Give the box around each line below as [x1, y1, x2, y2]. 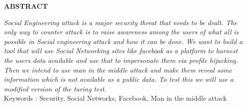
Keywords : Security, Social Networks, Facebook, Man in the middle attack [4, 93, 227, 103]
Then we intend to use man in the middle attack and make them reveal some [4, 64, 232, 75]
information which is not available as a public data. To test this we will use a [4, 74, 234, 84]
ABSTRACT [4, 1, 48, 11]
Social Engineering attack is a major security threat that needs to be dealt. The [4, 17, 237, 27]
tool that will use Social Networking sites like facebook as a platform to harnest [4, 45, 238, 56]
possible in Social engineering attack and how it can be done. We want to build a [4, 36, 243, 46]
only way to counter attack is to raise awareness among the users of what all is [4, 27, 239, 37]
